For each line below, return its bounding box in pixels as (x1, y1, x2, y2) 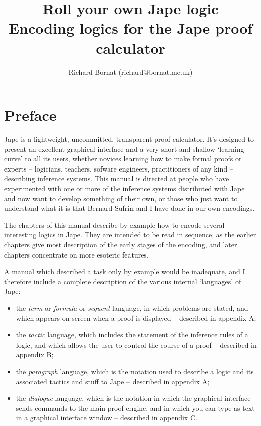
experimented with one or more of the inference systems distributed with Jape (4, 183, 245, 193)
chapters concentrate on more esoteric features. (4, 249, 149, 260)
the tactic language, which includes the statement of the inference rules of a (16, 329, 248, 340)
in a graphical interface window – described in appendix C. (16, 412, 197, 423)
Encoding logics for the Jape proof (8, 18, 253, 38)
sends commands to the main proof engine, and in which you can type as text (16, 402, 255, 413)
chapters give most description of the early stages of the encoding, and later (4, 239, 237, 249)
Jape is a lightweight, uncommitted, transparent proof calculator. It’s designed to (4, 134, 254, 144)
